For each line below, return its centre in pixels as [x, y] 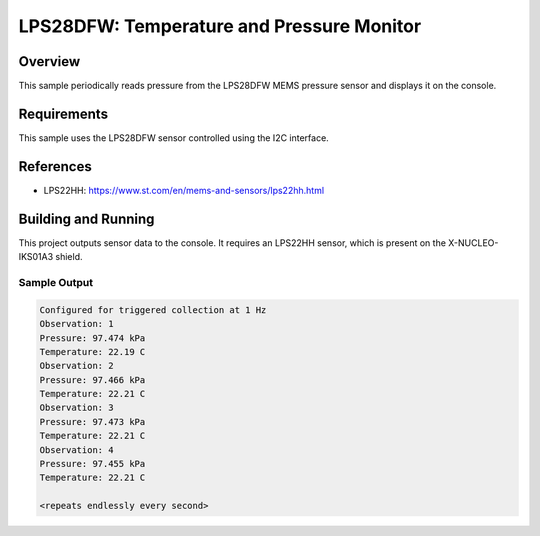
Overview [49, 61]
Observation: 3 [76, 408]
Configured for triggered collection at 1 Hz [153, 309]
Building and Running [86, 218]
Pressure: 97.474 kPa [92, 338]
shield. [69, 257]
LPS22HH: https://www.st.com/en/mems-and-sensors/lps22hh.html [184, 190]
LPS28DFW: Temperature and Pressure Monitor [220, 26]
